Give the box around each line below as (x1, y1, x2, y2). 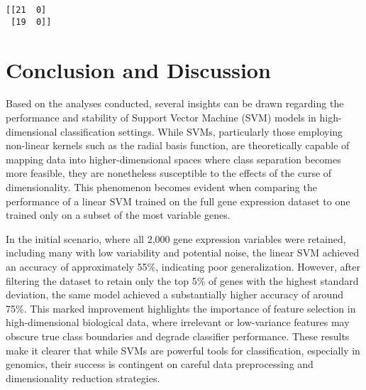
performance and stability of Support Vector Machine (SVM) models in (6, 110, 316, 125)
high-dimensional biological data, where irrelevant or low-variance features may (6, 315, 350, 330)
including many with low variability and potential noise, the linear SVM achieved (6, 245, 360, 260)
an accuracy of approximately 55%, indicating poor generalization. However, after (6, 259, 360, 273)
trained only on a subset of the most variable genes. (6, 207, 231, 222)
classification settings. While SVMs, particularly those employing (60, 124, 343, 139)
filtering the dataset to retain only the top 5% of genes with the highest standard (6, 273, 359, 288)
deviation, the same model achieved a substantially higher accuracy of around (6, 287, 343, 302)
